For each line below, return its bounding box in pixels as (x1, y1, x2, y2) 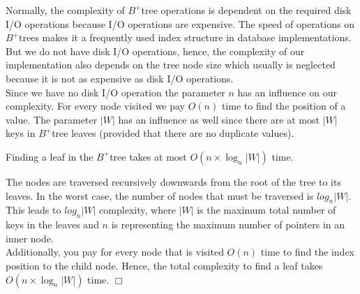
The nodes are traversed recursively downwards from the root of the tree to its (6, 174, 341, 189)
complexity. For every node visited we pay (6, 98, 186, 113)
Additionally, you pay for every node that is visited (6, 244, 224, 259)
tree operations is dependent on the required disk (141, 3, 352, 17)
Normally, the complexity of (6, 3, 125, 17)
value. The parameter (6, 112, 98, 126)
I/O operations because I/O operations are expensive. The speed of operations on (6, 16, 354, 31)
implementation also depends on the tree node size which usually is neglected (6, 57, 336, 72)
